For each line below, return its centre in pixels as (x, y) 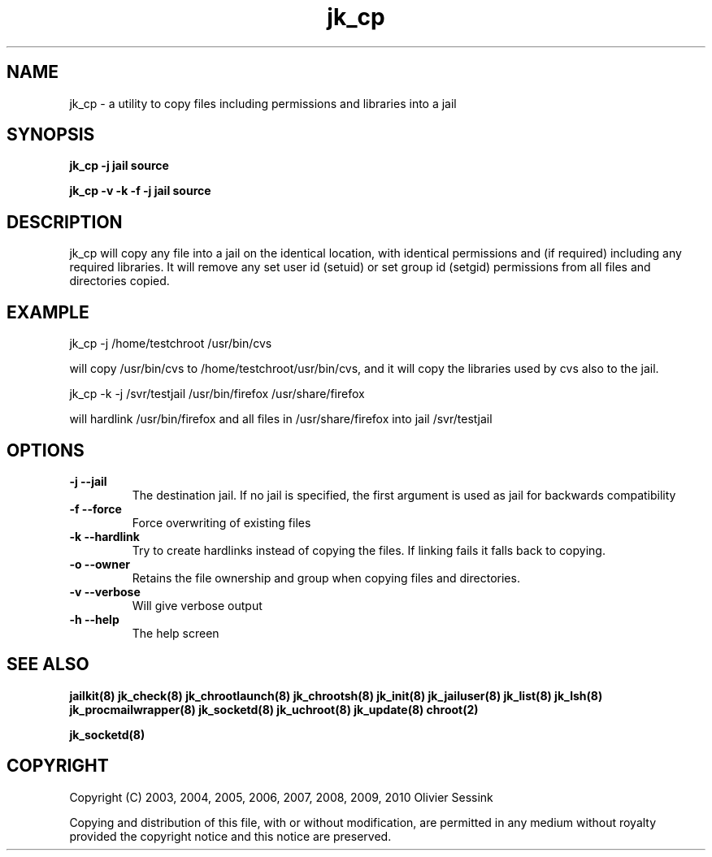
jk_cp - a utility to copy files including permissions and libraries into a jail (263, 103)
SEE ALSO (48, 664)
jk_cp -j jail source (119, 166)
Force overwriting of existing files (221, 522)
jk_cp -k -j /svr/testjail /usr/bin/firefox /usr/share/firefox (217, 394)
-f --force (96, 509)
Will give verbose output (197, 605)
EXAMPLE (48, 312)
